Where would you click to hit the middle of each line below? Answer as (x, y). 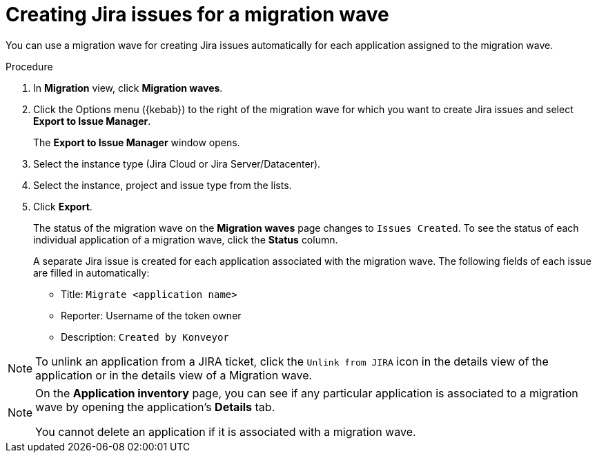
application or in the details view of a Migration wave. (174, 375)
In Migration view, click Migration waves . (128, 88)
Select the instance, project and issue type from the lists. (163, 185)
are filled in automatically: (91, 272)
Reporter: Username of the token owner (151, 315)
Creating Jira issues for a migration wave (197, 14)
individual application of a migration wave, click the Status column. (186, 239)
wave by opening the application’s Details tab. (155, 407)
